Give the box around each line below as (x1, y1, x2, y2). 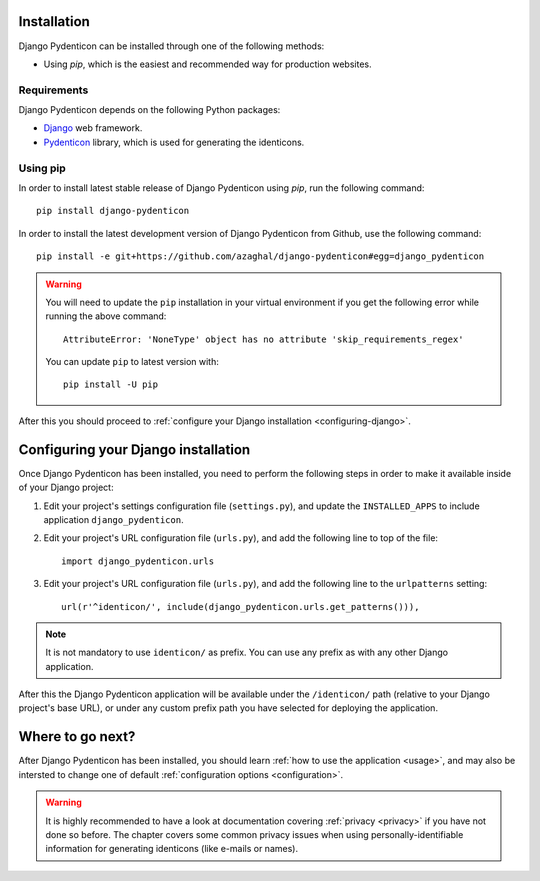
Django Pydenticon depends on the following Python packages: (18, 104, 281, 116)
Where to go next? (18, 728, 136, 745)
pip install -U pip (63, 379, 159, 390)
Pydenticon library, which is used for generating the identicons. (43, 136, 305, 148)
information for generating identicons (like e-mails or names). (45, 843, 299, 855)
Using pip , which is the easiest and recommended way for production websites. (43, 58, 372, 70)
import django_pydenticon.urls (61, 555, 215, 567)
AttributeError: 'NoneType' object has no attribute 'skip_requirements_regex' (63, 333, 464, 345)
